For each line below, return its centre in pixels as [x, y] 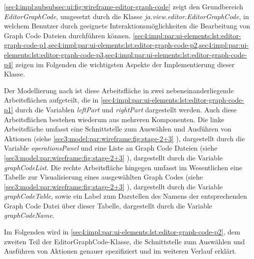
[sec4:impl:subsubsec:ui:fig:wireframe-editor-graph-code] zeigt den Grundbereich [124, 6]
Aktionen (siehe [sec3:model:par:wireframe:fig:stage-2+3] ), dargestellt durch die [125, 138]
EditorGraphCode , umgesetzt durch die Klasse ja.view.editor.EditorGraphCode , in [127, 16]
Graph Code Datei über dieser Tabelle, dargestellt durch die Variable [108, 205]
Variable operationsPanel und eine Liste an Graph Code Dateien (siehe [111, 148]
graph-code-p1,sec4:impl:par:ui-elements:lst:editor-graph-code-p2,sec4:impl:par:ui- [126, 45]
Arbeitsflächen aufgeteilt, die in [51, 100]
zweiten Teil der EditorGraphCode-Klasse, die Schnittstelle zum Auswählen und [125, 241]
